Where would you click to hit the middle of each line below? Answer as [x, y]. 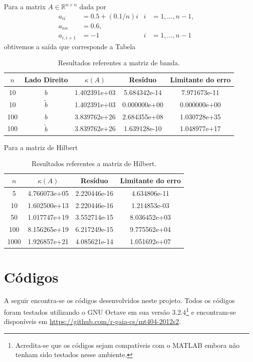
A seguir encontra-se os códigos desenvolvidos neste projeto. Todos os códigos [119, 300]
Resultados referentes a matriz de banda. [119, 63]
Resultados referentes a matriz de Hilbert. [94, 163]
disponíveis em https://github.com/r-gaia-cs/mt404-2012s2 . [92, 321]
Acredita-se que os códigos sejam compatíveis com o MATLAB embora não [127, 345]
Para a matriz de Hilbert [41, 147]
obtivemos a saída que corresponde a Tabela [70, 46]
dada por [93, 6]
